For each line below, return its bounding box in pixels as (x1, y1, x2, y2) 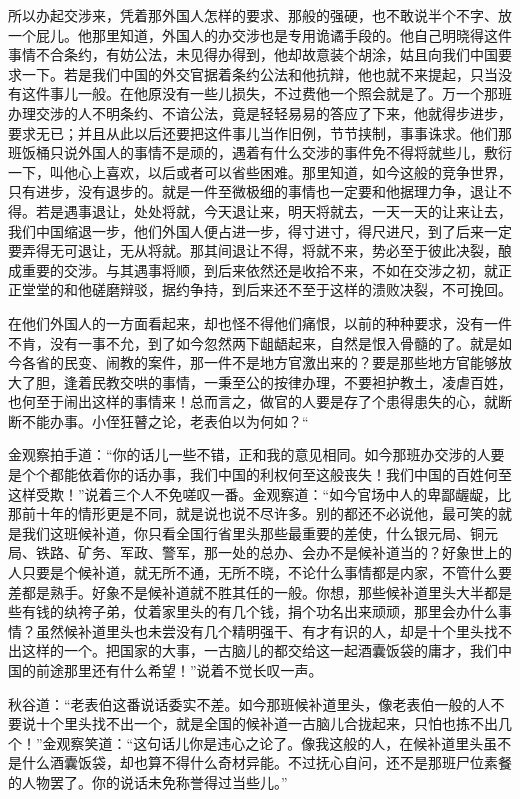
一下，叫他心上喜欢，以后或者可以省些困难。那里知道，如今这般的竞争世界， (8, 161, 512, 182)
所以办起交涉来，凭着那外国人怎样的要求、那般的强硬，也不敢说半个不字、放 (8, 5, 512, 25)
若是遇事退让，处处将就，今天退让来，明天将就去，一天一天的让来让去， (35, 200, 512, 221)
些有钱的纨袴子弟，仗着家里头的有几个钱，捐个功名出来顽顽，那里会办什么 (8, 601, 498, 622)
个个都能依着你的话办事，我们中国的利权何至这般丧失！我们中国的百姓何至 (21, 464, 512, 485)
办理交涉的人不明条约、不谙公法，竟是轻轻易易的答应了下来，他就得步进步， (8, 102, 512, 123)
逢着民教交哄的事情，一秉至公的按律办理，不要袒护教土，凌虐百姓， (63, 371, 512, 392)
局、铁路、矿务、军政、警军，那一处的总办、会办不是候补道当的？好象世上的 (8, 542, 512, 563)
